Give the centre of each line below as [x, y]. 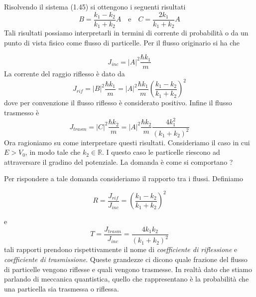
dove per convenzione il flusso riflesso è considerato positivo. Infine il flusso [118, 103]
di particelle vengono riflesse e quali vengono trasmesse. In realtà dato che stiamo [128, 269]
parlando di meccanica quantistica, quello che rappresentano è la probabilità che [127, 279]
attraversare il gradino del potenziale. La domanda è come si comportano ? [119, 161]
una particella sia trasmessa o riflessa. [62, 288]
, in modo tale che [53, 152]
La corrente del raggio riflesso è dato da [64, 74]
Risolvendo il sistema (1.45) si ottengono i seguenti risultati [95, 6]
